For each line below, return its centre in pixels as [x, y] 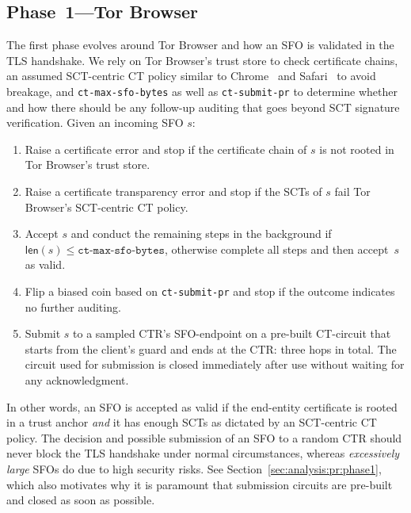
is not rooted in [357, 149]
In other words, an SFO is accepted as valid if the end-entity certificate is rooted [202, 406]
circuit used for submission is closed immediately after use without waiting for [215, 364]
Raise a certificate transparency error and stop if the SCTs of [173, 191]
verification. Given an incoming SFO [95, 123]
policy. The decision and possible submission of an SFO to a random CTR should [204, 437]
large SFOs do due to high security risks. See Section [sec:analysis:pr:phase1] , [194, 468]
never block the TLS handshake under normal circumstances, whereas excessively [203, 453]
